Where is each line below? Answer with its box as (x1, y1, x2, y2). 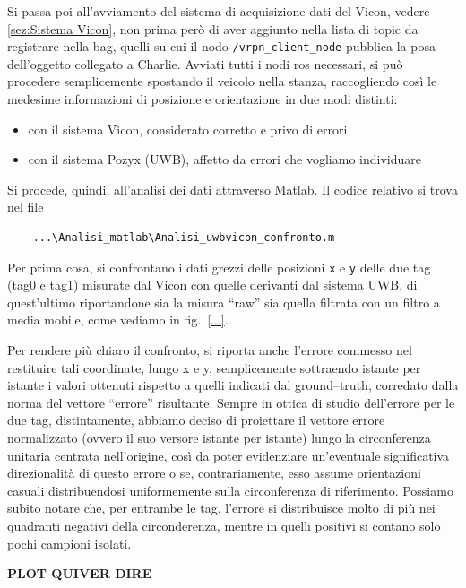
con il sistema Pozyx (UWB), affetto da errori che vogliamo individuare (28, 150, 421, 169)
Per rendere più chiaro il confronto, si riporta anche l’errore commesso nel (7, 341, 412, 359)
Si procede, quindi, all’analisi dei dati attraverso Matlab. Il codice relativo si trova (7, 179, 458, 198)
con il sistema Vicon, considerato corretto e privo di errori (28, 119, 348, 138)
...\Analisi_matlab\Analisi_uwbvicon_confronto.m (32, 231, 335, 244)
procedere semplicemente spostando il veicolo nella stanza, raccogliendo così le (7, 72, 437, 91)
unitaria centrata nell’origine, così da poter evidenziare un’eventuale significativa (7, 445, 450, 464)
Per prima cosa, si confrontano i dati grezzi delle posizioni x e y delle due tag (7, 257, 431, 276)
